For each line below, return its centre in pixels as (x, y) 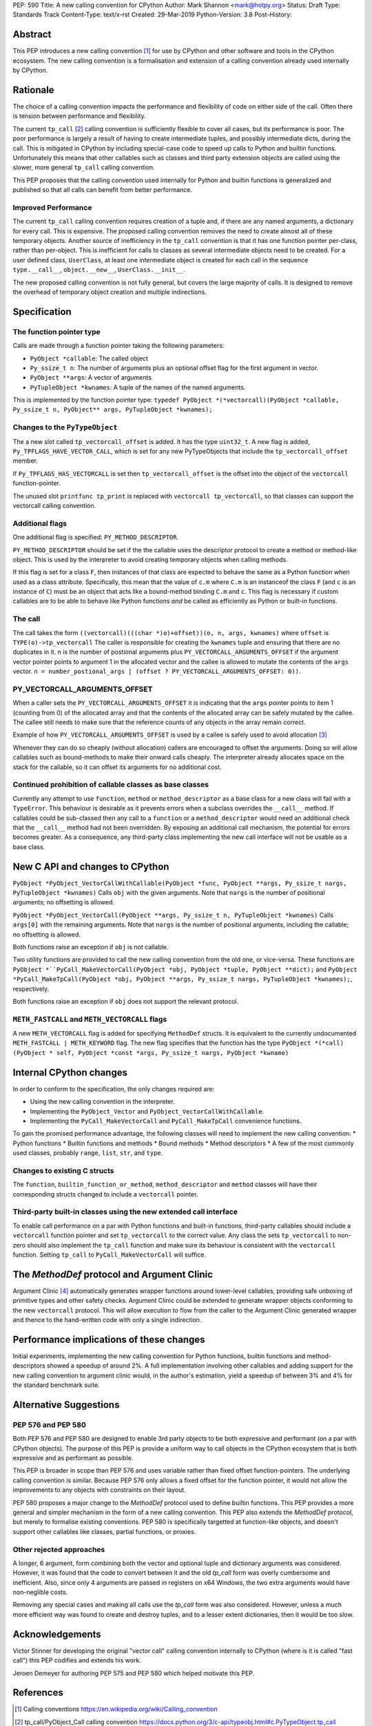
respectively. (31, 989)
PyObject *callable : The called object (89, 358)
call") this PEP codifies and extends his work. (77, 1660)
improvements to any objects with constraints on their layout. (99, 1490)
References (38, 1693)
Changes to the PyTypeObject (65, 427)
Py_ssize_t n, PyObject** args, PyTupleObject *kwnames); (113, 410)
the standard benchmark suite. (56, 1385)
